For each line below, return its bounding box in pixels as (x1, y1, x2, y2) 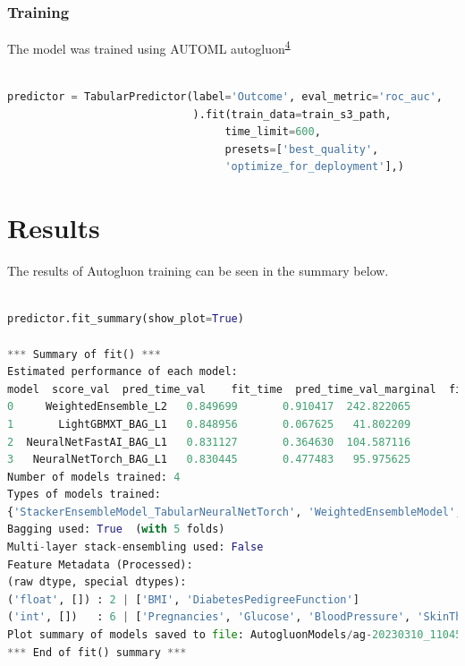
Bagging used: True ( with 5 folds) (7, 523, 225, 536)
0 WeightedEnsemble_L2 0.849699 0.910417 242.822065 (7, 400, 411, 414)
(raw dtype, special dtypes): (7, 576, 187, 589)
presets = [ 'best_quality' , (224, 142, 379, 156)
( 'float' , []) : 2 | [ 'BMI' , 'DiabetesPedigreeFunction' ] (7, 593, 359, 606)
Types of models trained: (7, 488, 161, 501)
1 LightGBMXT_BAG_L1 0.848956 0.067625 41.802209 (7, 417, 411, 431)
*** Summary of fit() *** (7, 347, 161, 361)
